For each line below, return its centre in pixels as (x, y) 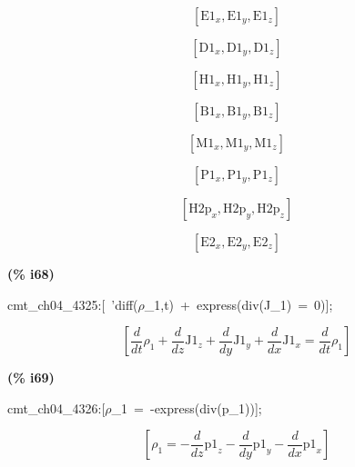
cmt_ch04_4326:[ (56, 407)
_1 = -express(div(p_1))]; (187, 407)
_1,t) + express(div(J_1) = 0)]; (238, 304)
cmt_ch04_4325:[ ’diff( (73, 304)
